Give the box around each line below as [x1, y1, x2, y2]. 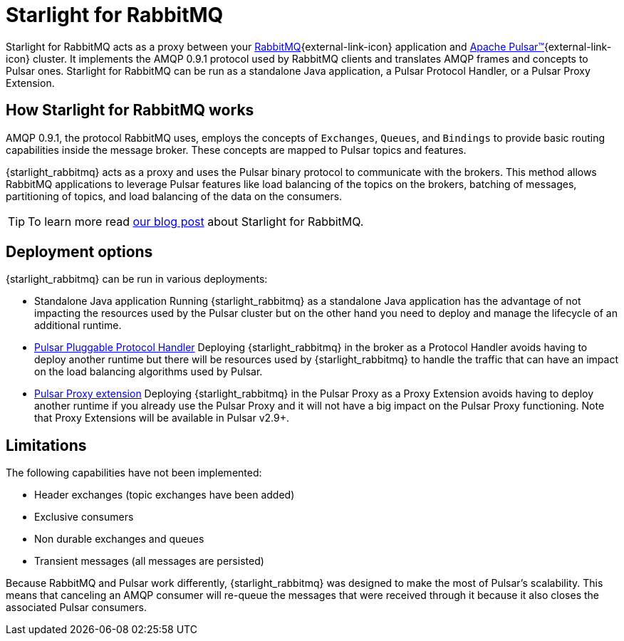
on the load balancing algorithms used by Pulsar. [34, 365, 263, 378]
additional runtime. [34, 319, 122, 332]
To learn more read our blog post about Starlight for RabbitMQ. [28, 214, 364, 229]
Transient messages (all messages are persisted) [34, 555, 264, 568]
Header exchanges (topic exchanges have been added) [34, 489, 295, 501]
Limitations [6, 436, 87, 454]
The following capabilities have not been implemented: [6, 467, 262, 479]
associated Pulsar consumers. [6, 601, 147, 614]
